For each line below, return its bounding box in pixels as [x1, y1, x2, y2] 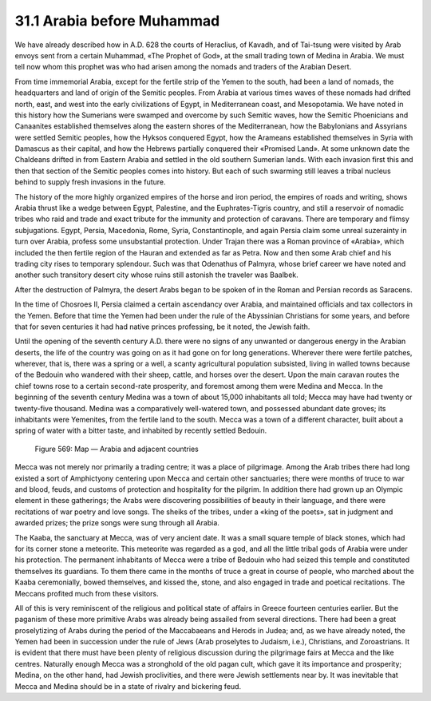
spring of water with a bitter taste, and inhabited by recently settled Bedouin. [14, 426, 267, 435]
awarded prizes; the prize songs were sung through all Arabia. [14, 518, 219, 528]
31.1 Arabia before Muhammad [14, 12, 220, 30]
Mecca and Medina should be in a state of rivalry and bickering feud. [14, 681, 242, 691]
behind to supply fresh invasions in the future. [14, 177, 167, 187]
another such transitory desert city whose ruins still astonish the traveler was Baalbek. [14, 270, 299, 279]
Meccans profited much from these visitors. [14, 588, 159, 598]
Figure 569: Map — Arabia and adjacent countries [34, 444, 199, 453]
